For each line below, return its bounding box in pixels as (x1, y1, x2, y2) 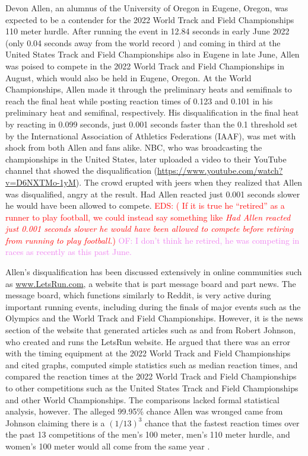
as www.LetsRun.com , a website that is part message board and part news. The (5, 277, 296, 289)
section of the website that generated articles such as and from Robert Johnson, (5, 324, 296, 336)
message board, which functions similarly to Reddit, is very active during (5, 289, 271, 301)
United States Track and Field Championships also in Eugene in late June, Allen (5, 48, 300, 60)
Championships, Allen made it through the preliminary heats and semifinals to (5, 83, 292, 95)
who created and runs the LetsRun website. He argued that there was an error (5, 335, 291, 347)
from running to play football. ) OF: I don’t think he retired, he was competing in (5, 234, 300, 246)
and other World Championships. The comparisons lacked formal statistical (5, 393, 280, 406)
